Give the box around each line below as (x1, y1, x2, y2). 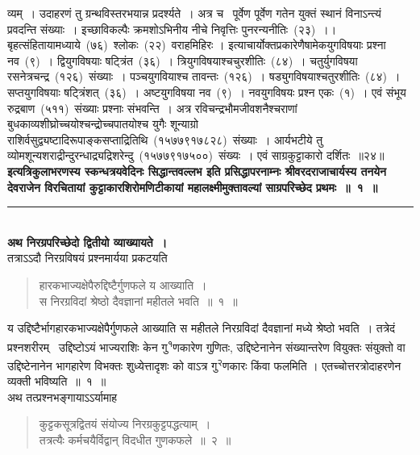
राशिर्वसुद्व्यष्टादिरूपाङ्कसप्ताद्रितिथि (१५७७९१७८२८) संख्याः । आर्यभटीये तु (7, 131, 323, 148)
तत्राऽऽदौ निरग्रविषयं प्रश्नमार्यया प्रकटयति (7, 249, 168, 266)
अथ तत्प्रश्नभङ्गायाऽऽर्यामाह (7, 388, 118, 405)
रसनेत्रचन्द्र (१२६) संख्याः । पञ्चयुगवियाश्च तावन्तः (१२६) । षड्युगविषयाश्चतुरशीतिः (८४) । (7, 68, 401, 85)
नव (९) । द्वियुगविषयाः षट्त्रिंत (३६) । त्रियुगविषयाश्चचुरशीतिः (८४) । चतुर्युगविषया (7, 52, 358, 69)
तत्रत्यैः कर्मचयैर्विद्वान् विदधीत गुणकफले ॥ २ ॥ (39, 431, 231, 448)
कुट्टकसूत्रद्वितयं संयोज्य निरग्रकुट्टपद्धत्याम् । (39, 415, 211, 432)
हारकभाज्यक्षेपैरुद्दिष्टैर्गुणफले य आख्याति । (39, 276, 207, 293)
